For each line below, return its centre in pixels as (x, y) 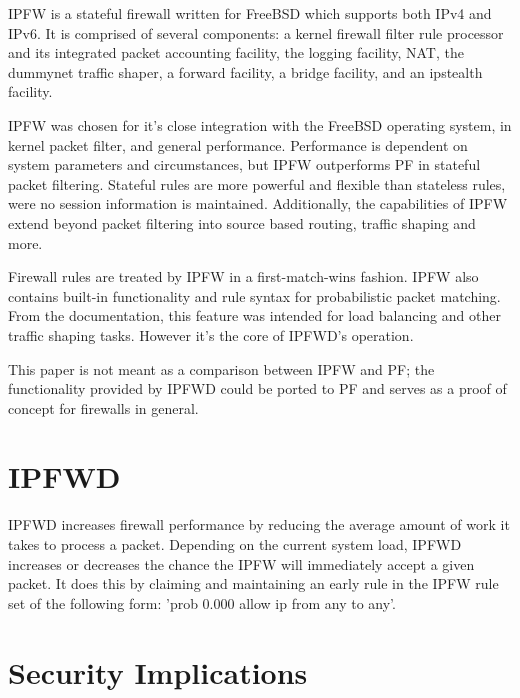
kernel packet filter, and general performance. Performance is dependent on (238, 144)
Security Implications (158, 671)
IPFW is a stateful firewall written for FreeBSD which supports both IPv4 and (250, 13)
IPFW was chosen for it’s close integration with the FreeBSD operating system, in (260, 124)
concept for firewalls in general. (103, 407)
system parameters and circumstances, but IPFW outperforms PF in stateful (244, 164)
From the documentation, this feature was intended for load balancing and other (254, 315)
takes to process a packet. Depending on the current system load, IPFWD (235, 544)
